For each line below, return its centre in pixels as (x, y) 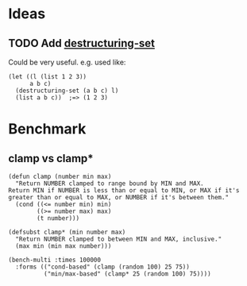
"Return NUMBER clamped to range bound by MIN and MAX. (110, 184)
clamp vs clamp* (51, 158)
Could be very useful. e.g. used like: (67, 62)
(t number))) (58, 218)
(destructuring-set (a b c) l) (67, 91)
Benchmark (47, 129)
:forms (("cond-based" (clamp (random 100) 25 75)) (103, 267)
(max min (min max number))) (64, 246)
